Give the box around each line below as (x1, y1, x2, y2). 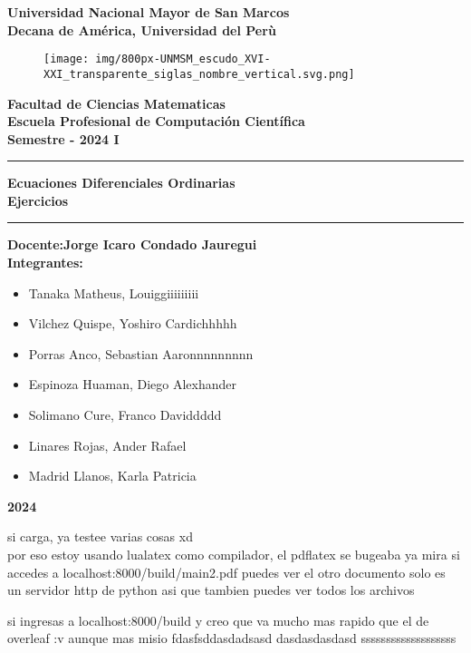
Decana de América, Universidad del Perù (7, 20, 276, 39)
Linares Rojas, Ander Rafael (28, 435, 187, 454)
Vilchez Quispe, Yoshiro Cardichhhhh (28, 314, 237, 333)
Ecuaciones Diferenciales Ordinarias (7, 173, 235, 192)
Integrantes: (7, 253, 83, 272)
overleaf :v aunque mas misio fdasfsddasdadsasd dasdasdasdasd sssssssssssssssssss (7, 629, 457, 648)
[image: (43, 53, 90, 66)
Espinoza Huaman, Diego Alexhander (28, 375, 236, 394)
